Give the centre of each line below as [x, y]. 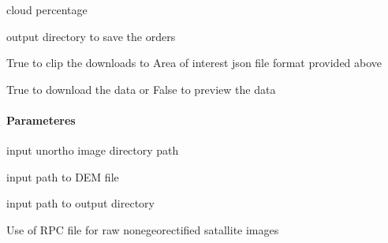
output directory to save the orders [91, 36]
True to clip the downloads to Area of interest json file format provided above [194, 63]
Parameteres [41, 120]
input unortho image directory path [93, 150]
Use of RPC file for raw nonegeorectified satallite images [143, 229]
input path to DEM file [63, 176]
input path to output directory [80, 203]
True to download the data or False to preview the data [141, 89]
